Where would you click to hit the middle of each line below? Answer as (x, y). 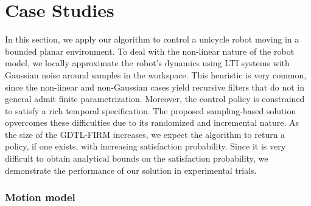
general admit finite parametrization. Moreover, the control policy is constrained (155, 99)
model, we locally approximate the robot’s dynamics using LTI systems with (147, 63)
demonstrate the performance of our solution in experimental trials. (131, 170)
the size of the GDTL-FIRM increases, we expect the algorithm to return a (145, 134)
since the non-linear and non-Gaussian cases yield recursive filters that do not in (155, 87)
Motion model (40, 197)
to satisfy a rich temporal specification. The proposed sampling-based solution (151, 110)
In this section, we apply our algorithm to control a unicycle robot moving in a (152, 39)
